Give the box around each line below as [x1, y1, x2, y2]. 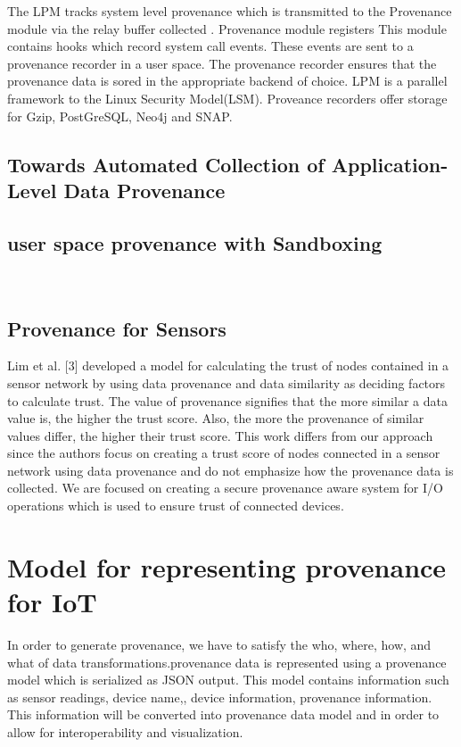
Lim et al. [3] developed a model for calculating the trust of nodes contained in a [7, 356, 449, 375]
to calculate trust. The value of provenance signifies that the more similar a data [7, 391, 448, 410]
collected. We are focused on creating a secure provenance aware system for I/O [7, 478, 443, 497]
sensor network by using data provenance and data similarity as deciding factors [7, 373, 446, 392]
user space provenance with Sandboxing [7, 228, 383, 256]
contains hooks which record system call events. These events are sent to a [7, 37, 414, 55]
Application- [331, 150, 449, 178]
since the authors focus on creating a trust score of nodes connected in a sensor [7, 444, 440, 462]
